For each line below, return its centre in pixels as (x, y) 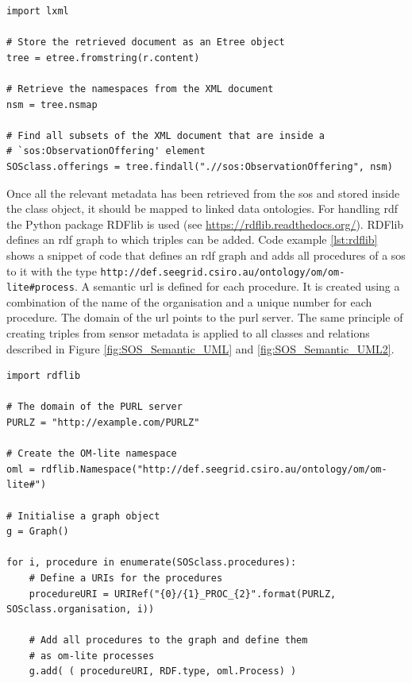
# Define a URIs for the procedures (126, 578)
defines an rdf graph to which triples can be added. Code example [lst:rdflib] (192, 239)
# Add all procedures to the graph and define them (168, 641)
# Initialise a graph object (83, 516)
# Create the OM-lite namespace (92, 454)
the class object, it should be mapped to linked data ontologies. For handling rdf (202, 208)
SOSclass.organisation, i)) (81, 610)
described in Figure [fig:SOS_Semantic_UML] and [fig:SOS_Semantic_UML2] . (200, 348)
